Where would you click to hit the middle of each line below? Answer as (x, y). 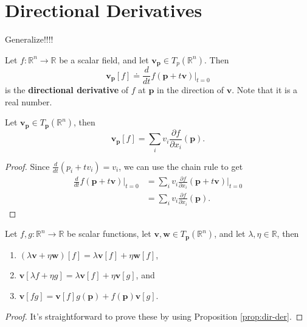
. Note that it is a (265, 90)
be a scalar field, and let (104, 59)
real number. (29, 101)
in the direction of (191, 90)
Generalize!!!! (29, 39)
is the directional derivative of (67, 90)
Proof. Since (27, 166)
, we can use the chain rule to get (181, 166)
